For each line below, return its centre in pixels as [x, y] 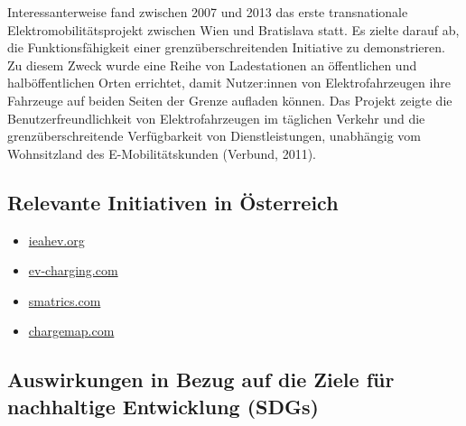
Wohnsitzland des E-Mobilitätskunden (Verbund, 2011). [162, 153]
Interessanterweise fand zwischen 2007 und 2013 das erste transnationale [208, 12]
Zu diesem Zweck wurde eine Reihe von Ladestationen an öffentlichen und [212, 65]
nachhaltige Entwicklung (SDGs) [163, 406]
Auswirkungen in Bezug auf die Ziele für [201, 380]
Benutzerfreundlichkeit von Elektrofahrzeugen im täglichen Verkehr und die [216, 118]
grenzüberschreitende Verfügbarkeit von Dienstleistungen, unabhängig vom [214, 136]
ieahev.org [56, 240]
